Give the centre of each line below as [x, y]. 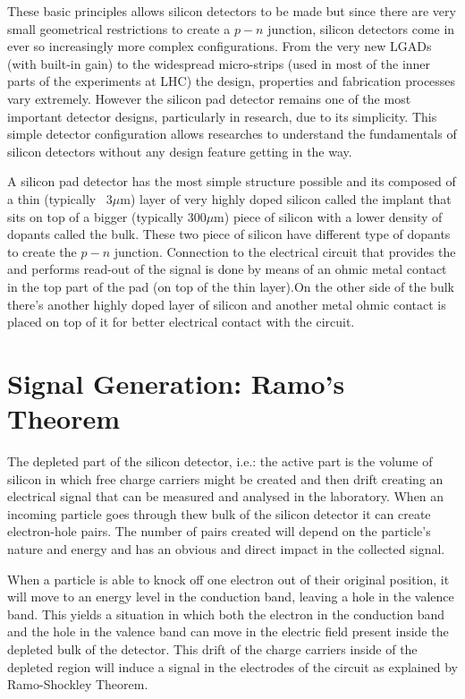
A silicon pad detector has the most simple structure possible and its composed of [232, 181]
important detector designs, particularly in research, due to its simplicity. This [222, 116]
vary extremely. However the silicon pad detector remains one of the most [209, 98]
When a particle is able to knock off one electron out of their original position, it [228, 579]
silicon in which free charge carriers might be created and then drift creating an [225, 478]
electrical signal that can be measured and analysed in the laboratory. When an [226, 496]
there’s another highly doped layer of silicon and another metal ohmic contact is [227, 304]
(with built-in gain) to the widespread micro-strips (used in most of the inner [219, 63]
